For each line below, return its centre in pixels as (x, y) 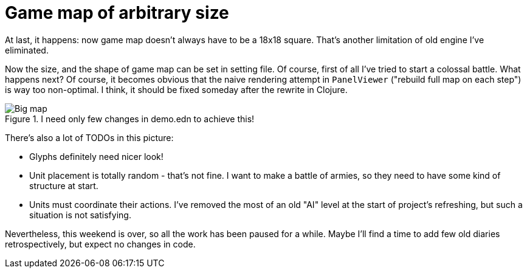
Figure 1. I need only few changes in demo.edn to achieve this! (130, 119)
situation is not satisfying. (80, 215)
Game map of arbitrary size (117, 13)
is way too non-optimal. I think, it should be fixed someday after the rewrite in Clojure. (176, 89)
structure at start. (64, 185)
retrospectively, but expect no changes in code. (100, 244)
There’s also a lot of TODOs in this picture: (89, 137)
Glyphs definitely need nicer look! (96, 156)
